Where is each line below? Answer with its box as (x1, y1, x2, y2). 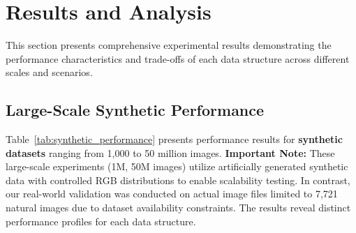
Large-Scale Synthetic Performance (6, 99, 265, 121)
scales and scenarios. (6, 65, 93, 80)
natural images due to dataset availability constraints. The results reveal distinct (6, 200, 351, 215)
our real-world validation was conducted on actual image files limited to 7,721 (6, 186, 338, 201)
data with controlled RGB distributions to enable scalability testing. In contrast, (6, 172, 350, 187)
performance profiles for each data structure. (6, 213, 196, 228)
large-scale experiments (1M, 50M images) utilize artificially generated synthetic (6, 159, 348, 174)
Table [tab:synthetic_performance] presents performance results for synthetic (6, 132, 343, 146)
